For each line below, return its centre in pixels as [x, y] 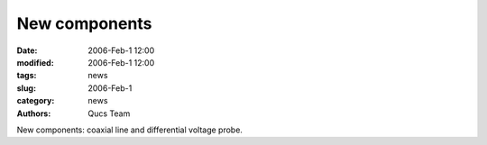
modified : [35, 62]
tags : [27, 76]
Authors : [34, 113]
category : [36, 101]
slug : [26, 88]
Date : [27, 50]
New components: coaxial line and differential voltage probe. [130, 130]
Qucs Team [109, 113]
